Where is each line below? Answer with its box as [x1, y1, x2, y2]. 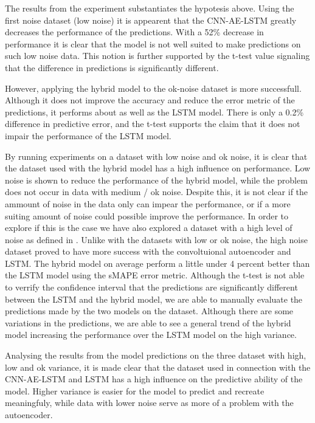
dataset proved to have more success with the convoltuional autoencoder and [5, 245, 291, 258]
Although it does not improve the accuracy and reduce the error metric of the [5, 94, 295, 106]
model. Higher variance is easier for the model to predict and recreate [5, 384, 265, 397]
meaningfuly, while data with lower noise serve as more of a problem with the [5, 396, 294, 409]
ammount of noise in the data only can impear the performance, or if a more [5, 197, 291, 210]
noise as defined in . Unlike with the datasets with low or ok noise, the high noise [5, 233, 308, 246]
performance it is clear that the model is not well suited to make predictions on [5, 37, 301, 50]
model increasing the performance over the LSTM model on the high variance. [5, 328, 297, 341]
